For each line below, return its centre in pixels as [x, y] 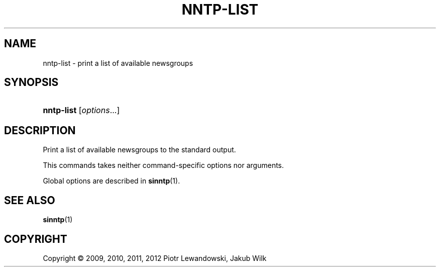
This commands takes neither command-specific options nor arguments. [163, 165]
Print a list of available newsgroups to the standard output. [139, 150]
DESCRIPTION [40, 130]
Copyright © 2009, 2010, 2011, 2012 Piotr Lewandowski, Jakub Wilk [155, 258]
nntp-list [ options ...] [81, 110]
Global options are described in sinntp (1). [112, 181]
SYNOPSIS [31, 82]
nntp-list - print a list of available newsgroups [118, 63]
